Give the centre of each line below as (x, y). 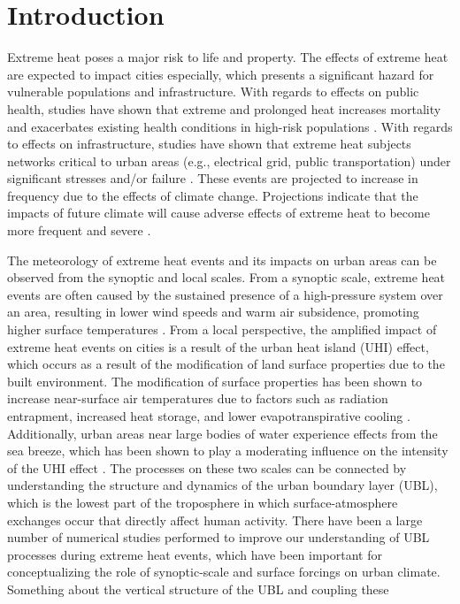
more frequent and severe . (79, 230)
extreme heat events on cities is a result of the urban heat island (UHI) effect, (218, 346)
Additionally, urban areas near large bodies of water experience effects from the (222, 433)
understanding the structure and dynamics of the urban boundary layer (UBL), (222, 485)
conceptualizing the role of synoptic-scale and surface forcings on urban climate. (224, 572)
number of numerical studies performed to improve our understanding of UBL (218, 537)
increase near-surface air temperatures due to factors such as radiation (198, 398)
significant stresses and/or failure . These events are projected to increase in (213, 178)
